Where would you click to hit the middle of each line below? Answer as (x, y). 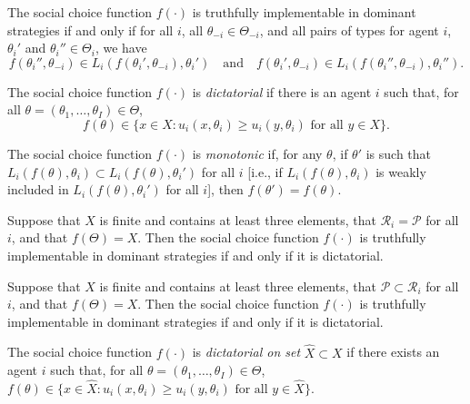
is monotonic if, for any (257, 153)
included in (38, 189)
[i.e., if (265, 171)
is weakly (401, 171)
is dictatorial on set (246, 352)
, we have (121, 48)
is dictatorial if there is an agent (282, 91)
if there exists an (393, 352)
